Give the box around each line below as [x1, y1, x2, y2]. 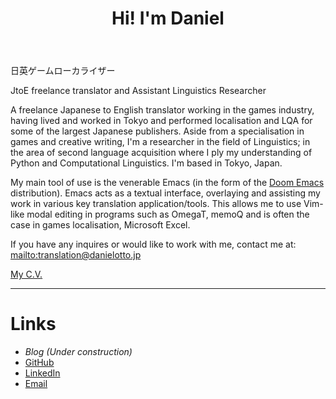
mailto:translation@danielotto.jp [10, 249, 142, 261]
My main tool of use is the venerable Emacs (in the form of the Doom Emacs [10, 177, 325, 189]
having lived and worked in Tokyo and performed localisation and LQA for [10, 115, 313, 127]
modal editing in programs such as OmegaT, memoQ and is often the [26, 208, 310, 221]
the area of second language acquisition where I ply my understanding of [10, 147, 313, 159]
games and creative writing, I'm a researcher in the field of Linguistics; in [10, 136, 311, 148]
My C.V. [10, 268, 43, 281]
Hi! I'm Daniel [111, 7, 225, 30]
